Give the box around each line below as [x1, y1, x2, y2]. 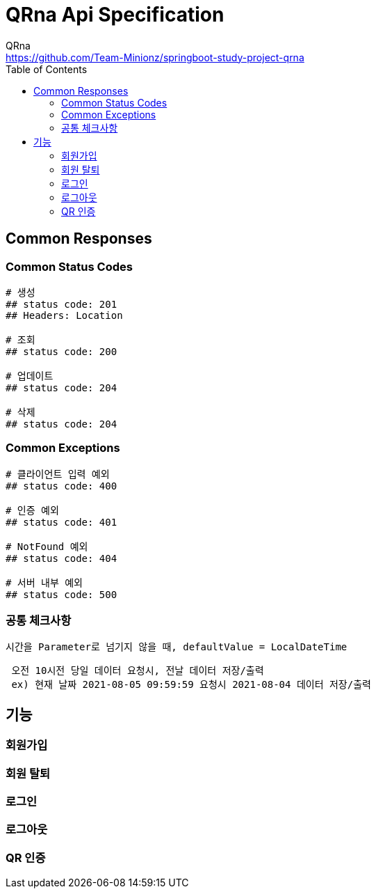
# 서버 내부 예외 [6, 577, 83, 588]
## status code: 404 [6, 552, 117, 564]
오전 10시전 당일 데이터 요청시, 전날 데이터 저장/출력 [11, 665, 264, 677]
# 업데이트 [6, 370, 54, 382]
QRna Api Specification [6, 3, 224, 26]
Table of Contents [6, 63, 88, 75]
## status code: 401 [6, 516, 117, 528]
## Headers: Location [6, 309, 123, 321]
